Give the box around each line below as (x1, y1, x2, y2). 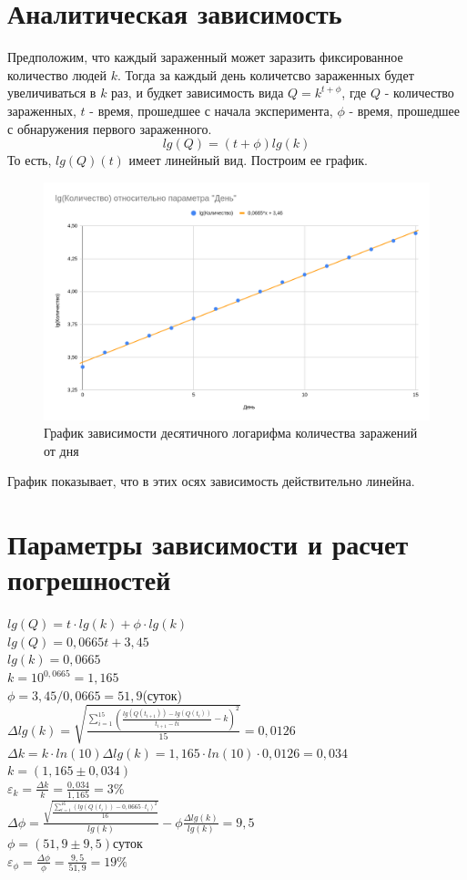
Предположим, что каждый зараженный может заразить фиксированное (7, 47, 403, 67)
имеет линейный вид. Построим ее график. (128, 150, 368, 170)
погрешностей (7, 561, 171, 598)
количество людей (7, 65, 107, 84)
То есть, (7, 150, 52, 170)
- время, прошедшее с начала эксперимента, (89, 100, 333, 119)
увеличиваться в (7, 83, 96, 102)
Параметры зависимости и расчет (7, 525, 409, 563)
